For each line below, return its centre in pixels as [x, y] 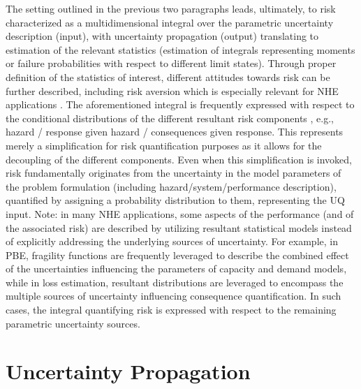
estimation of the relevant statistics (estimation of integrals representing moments [180, 49]
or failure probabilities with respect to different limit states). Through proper [171, 63]
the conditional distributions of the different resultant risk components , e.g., [170, 118]
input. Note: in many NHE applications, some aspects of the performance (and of [180, 213]
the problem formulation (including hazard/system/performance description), [171, 186]
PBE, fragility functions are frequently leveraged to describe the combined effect [177, 255]
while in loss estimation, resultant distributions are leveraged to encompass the [175, 282]
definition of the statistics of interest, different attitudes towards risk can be [168, 76]
